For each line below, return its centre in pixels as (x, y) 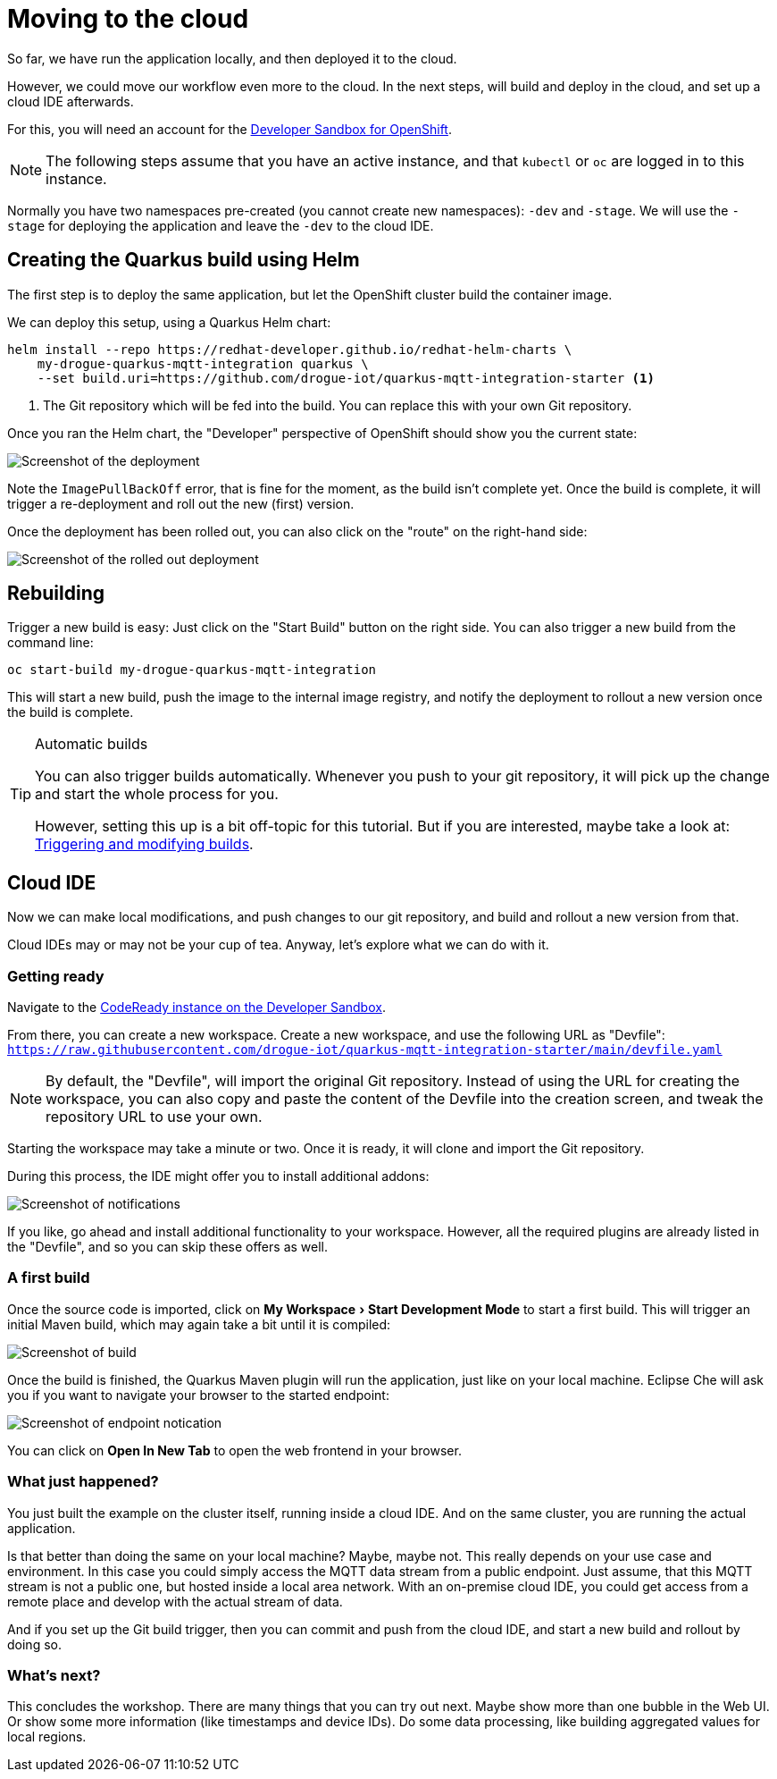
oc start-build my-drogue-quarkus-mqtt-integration (192, 670)
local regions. (47, 1737)
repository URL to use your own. (154, 1117)
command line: (50, 643)
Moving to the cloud (128, 19)
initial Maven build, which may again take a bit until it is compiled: (199, 1324)
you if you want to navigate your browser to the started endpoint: (198, 1395)
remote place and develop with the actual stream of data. (175, 1601)
